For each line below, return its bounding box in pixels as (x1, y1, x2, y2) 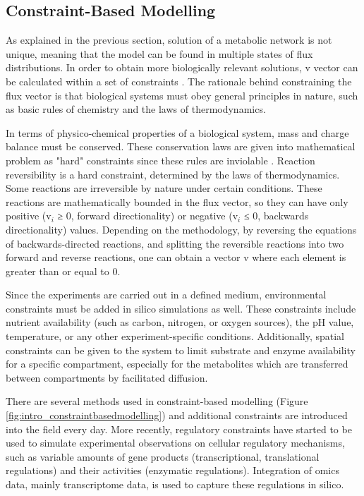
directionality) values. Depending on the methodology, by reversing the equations (6, 222, 357, 236)
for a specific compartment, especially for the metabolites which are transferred (6, 356, 348, 371)
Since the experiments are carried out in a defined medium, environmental (6, 287, 327, 302)
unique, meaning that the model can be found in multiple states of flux (6, 46, 313, 61)
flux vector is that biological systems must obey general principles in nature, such (6, 87, 358, 102)
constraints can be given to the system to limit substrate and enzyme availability (6, 342, 356, 357)
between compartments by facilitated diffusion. (6, 370, 208, 385)
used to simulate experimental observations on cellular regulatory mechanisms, (6, 435, 345, 450)
